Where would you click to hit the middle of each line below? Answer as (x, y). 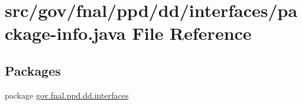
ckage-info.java (65, 33)
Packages (33, 70)
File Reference (192, 33)
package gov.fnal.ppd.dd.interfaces (67, 95)
